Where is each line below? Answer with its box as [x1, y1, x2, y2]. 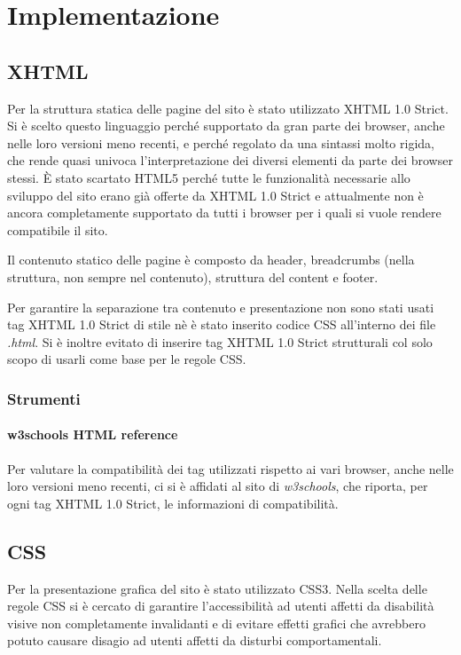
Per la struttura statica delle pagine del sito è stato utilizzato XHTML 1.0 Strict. [7, 99, 449, 117]
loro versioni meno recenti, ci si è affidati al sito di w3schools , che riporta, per [7, 477, 428, 495]
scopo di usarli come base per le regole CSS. [7, 350, 246, 368]
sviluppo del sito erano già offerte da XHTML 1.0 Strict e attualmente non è [7, 185, 424, 204]
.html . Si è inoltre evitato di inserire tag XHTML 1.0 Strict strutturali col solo [7, 332, 433, 351]
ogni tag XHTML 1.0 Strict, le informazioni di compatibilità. [7, 493, 339, 512]
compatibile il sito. [7, 220, 108, 239]
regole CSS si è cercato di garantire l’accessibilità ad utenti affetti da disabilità [7, 596, 434, 615]
